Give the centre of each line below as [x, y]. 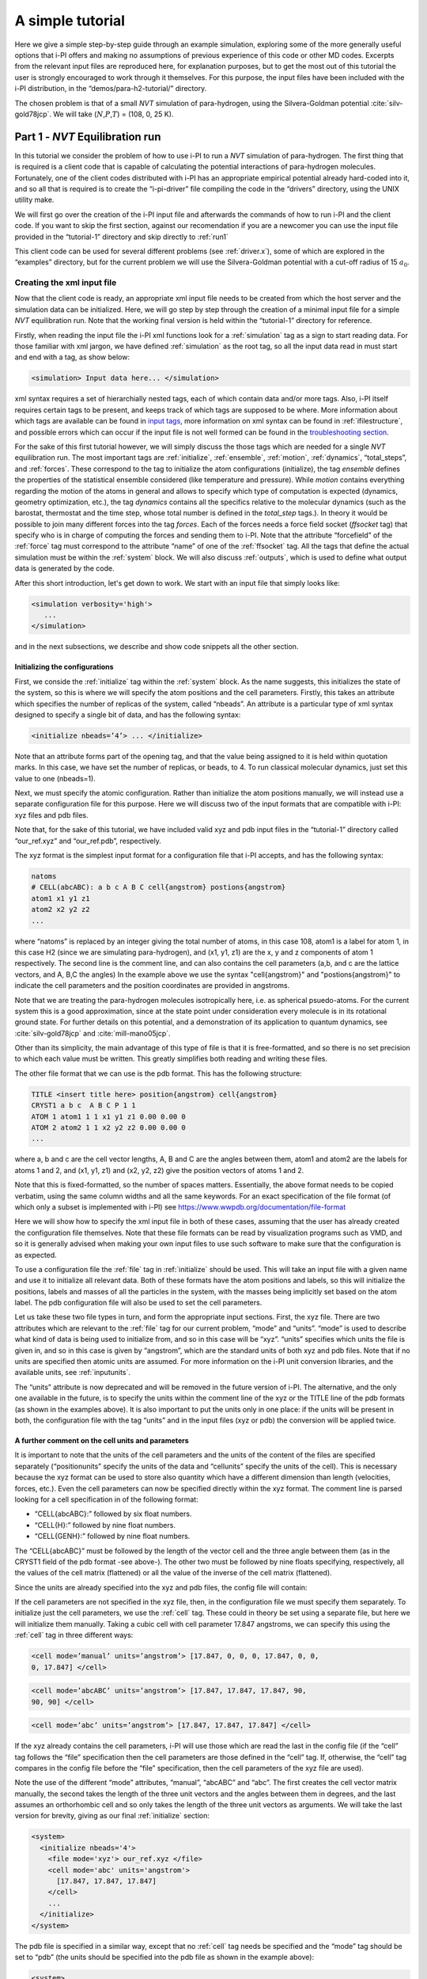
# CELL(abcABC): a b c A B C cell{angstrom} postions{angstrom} [159, 887]
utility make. [34, 200]
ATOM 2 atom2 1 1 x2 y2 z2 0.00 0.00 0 [108, 1128]
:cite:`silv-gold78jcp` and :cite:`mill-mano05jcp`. [93, 1033]
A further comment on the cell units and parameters [102, 1440]
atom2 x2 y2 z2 [60, 910]
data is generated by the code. [64, 568]
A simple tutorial [70, 21]
